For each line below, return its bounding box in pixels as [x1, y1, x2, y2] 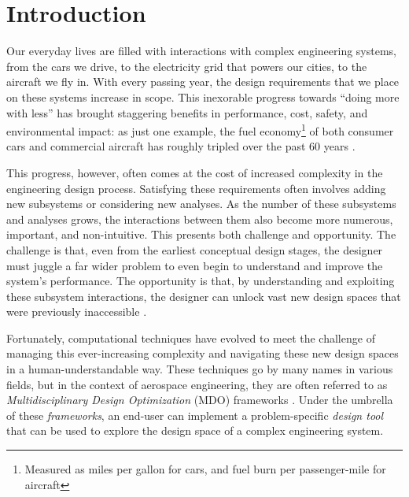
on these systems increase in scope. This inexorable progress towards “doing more [6, 88, 400, 105]
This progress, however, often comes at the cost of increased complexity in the [6, 164, 383, 180]
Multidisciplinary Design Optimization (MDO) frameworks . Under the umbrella [6, 391, 393, 408]
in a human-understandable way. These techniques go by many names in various [6, 361, 393, 377]
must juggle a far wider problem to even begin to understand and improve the [6, 257, 383, 273]
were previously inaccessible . [6, 303, 147, 320]
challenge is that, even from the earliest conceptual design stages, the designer [6, 241, 383, 258]
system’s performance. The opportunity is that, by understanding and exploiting [6, 273, 395, 289]
